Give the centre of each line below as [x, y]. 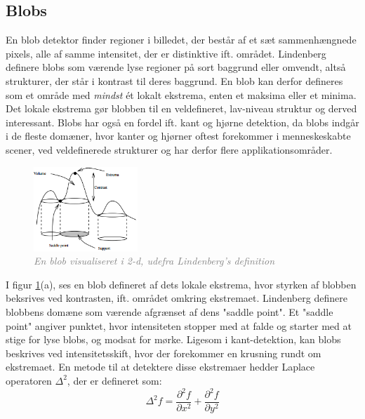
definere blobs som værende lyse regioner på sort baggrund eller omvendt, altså [176, 67]
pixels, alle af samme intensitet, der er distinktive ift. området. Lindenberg [166, 53]
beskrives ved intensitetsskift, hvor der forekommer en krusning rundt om [164, 353]
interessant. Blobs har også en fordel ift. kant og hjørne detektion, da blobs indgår [182, 122]
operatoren [29, 380]
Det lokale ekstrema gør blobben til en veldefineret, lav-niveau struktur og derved [181, 108]
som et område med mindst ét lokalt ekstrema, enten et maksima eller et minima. [181, 94]
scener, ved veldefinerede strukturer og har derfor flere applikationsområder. [169, 149]
